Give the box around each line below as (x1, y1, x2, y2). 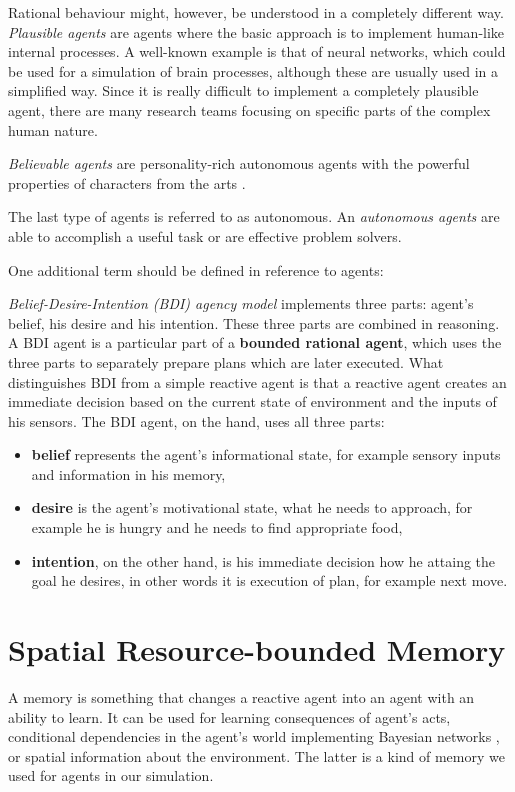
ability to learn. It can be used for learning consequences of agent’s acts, (8, 706, 451, 727)
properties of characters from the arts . (8, 172, 246, 193)
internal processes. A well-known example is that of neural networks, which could (8, 41, 506, 62)
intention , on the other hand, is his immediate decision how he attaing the (31, 550, 496, 571)
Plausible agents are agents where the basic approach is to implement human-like (8, 21, 505, 42)
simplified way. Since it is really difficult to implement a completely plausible (8, 80, 479, 101)
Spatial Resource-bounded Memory (8, 629, 506, 670)
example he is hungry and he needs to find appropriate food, (31, 517, 403, 538)
